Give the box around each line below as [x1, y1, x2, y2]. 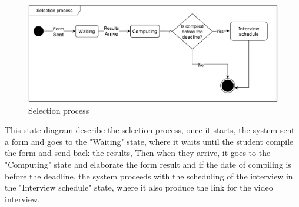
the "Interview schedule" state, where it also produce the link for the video [5, 181, 273, 194]
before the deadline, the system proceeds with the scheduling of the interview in [5, 169, 293, 182]
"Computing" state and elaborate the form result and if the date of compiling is [5, 158, 291, 170]
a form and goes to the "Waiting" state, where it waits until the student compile [5, 135, 294, 147]
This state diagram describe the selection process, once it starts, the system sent [5, 124, 295, 136]
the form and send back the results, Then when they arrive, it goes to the [5, 147, 271, 159]
